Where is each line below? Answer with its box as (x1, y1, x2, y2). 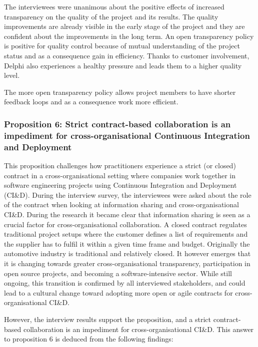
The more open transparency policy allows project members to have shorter (4, 86, 236, 97)
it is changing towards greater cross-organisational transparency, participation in (4, 258, 250, 268)
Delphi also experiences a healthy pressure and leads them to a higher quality (4, 60, 242, 70)
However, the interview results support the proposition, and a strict (4, 314, 211, 324)
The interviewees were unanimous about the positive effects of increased (4, 1, 224, 11)
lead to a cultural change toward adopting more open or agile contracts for (4, 287, 233, 298)
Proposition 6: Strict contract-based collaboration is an (4, 117, 231, 130)
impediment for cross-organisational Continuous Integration (4, 129, 250, 141)
